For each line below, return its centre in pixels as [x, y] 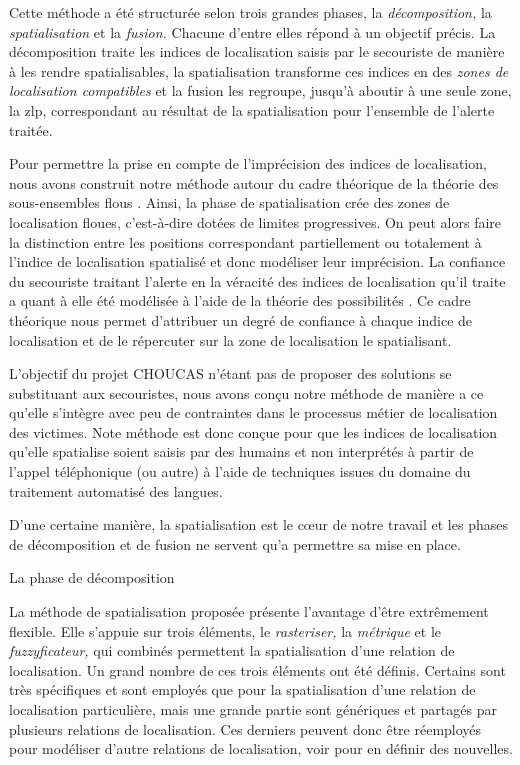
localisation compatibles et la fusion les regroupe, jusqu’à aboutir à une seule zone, [260, 90]
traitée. [31, 129]
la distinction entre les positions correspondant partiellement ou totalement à [245, 241]
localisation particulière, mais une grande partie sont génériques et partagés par [253, 709]
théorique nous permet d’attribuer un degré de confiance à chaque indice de [241, 319]
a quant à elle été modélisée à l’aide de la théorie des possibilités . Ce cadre [240, 300]
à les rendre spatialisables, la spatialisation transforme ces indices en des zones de [259, 70]
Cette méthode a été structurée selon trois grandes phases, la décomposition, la [250, 12]
